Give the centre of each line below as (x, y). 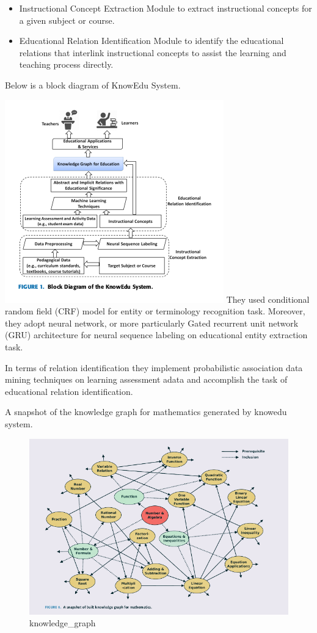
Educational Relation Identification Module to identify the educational (151, 41)
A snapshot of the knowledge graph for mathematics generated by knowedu (146, 412)
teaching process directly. (66, 64)
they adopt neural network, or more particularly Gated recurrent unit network (152, 323)
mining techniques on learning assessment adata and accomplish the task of (146, 379)
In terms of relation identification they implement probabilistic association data (154, 367)
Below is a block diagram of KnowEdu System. (93, 85)
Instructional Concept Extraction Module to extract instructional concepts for (166, 8)
